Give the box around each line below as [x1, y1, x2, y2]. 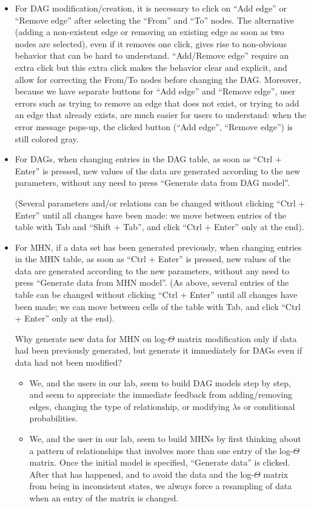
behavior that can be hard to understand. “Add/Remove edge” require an [15, 49, 289, 62]
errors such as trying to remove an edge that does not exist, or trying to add [15, 96, 299, 109]
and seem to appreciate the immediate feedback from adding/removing [29, 388, 292, 401]
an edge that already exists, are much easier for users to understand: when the [15, 108, 306, 121]
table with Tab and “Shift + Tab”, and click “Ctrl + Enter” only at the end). [15, 220, 304, 233]
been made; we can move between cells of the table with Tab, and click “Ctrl [15, 300, 301, 312]
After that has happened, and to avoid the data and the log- [29, 467, 254, 480]
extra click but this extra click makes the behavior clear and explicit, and [15, 61, 287, 73]
